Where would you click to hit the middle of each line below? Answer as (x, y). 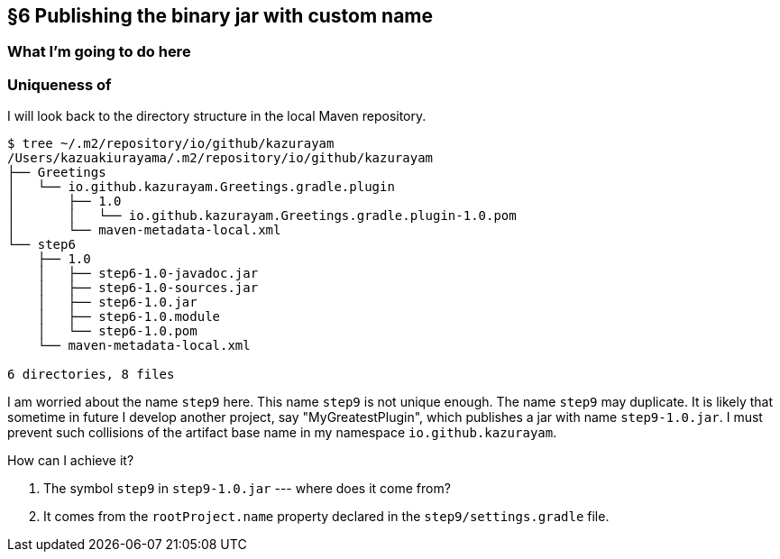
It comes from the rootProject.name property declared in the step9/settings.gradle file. (326, 517)
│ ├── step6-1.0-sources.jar (148, 288)
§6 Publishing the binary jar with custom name (220, 16)
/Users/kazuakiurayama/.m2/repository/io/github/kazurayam (220, 158)
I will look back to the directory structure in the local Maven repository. (217, 116)
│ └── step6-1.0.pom (117, 331)
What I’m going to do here (99, 52)
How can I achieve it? (71, 461)
